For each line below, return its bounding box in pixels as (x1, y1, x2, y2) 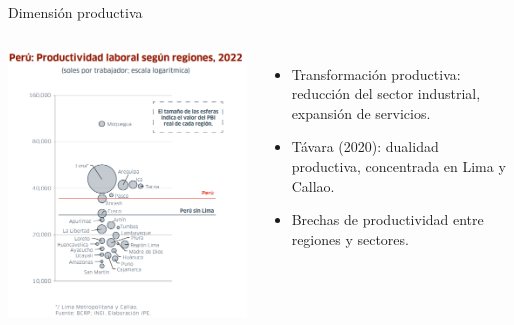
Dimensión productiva (8, 2, 143, 22)
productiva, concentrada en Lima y (291, 155, 506, 176)
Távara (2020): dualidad (291, 136, 439, 157)
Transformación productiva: (291, 63, 461, 84)
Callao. (291, 175, 335, 196)
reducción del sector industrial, (291, 83, 481, 104)
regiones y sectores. (291, 228, 409, 249)
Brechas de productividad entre (291, 209, 484, 230)
